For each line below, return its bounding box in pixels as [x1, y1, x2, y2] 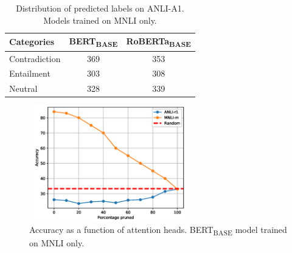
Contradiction [9, 52, 61, 64]
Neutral [9, 82, 38, 95]
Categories [9, 35, 55, 48]
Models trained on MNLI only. [43, 13, 157, 26]
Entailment [9, 67, 50, 80]
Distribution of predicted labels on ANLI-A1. [16, 2, 184, 14]
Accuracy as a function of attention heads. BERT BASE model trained [29, 223, 287, 237]
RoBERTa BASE [126, 35, 191, 49]
